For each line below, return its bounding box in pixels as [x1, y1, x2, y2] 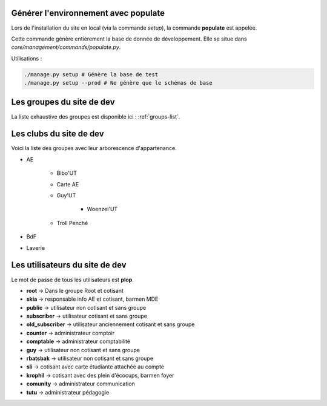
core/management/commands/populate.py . [11, 44, 121, 51]
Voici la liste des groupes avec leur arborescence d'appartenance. [11, 145, 177, 152]
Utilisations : [11, 54, 42, 62]
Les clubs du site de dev [11, 129, 104, 139]
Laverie [26, 244, 45, 251]
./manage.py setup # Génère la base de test [24, 71, 159, 78]
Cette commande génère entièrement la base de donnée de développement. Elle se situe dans [11, 35, 248, 42]
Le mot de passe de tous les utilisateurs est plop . [11, 276, 134, 283]
